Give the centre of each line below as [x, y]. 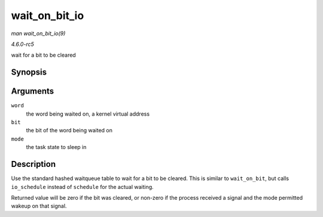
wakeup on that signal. [39, 206]
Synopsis [29, 72]
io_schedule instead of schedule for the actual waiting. [82, 187]
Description [33, 164]
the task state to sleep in [56, 147]
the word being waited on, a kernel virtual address [88, 114]
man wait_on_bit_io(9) [38, 33]
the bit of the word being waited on [69, 131]
